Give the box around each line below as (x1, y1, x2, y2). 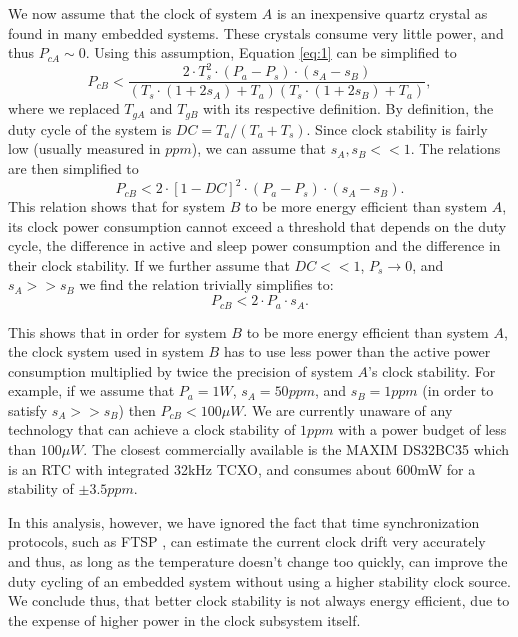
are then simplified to (8, 157, 139, 178)
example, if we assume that (8, 380, 175, 401)
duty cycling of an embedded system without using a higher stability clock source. (8, 570, 511, 591)
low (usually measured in (8, 138, 161, 159)
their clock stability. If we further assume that (8, 254, 290, 275)
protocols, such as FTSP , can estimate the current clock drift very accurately (8, 531, 486, 552)
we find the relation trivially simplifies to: (79, 274, 334, 295)
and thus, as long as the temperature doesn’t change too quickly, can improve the (8, 551, 508, 572)
